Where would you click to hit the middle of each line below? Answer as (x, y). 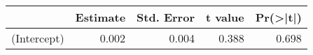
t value (225, 17)
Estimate (100, 17)
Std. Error (166, 17)
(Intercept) (38, 38)
